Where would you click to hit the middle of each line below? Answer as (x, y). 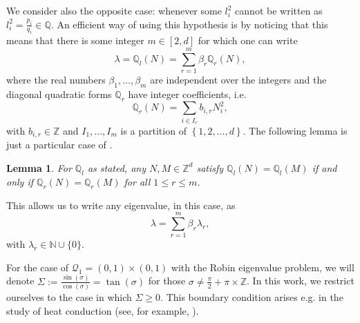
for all (137, 181)
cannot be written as (279, 10)
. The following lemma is (295, 130)
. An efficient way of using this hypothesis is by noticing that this (189, 24)
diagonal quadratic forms (59, 94)
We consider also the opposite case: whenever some (114, 10)
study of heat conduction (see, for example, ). (103, 310)
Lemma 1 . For (39, 167)
